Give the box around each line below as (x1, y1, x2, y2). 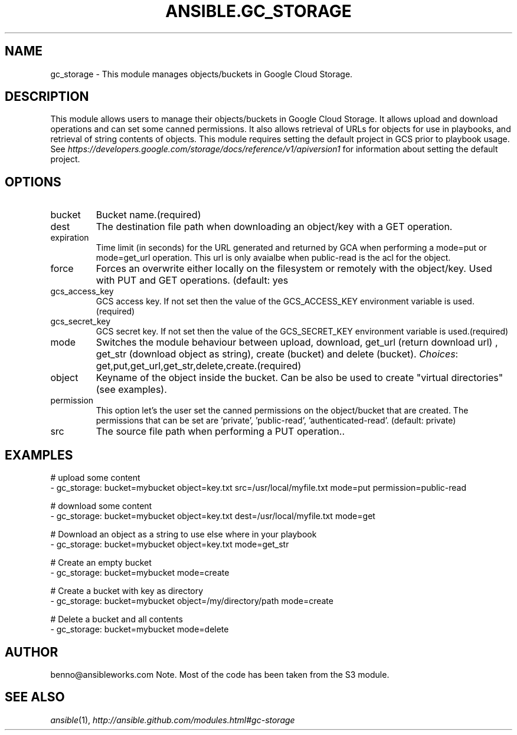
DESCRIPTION (5, 89, 89, 104)
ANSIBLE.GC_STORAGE (165, 1, 352, 21)
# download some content (50, 501, 152, 511)
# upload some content (50, 472, 140, 483)
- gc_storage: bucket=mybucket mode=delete (50, 624, 229, 635)
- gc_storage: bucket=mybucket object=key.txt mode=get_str (50, 539, 289, 550)
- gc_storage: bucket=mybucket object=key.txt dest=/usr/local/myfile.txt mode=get (50, 511, 375, 521)
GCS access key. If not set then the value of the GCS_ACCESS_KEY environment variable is (96, 296, 451, 307)
